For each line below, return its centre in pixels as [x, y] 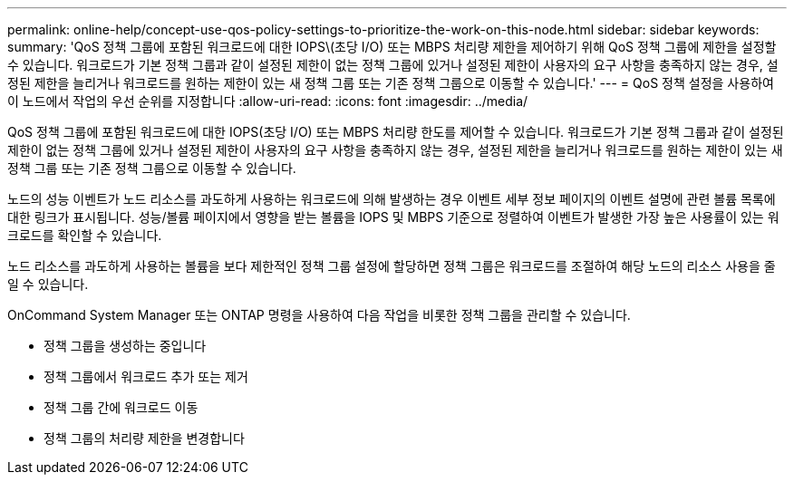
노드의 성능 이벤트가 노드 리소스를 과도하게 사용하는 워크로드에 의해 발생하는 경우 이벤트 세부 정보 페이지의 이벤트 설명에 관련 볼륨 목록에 [392, 199]
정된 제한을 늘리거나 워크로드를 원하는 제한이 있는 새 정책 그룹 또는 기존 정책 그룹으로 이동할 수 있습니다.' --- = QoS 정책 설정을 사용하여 [391, 83]
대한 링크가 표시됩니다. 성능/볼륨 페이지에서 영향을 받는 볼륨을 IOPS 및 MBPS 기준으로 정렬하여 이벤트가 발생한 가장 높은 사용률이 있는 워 [393, 217]
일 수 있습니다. [48, 284]
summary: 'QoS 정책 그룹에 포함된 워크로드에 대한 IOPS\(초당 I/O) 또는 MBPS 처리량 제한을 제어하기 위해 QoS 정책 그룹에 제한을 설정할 [392, 47]
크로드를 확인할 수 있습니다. [85, 235]
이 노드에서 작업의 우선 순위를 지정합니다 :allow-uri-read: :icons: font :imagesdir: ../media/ [268, 101]
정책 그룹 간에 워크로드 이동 [121, 407]
